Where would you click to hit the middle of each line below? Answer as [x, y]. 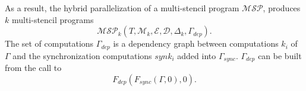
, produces [282, 8]
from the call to [33, 68]
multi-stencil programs [53, 19]
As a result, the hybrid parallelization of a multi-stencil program [122, 8]
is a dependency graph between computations [196, 43]
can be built [280, 55]
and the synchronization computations [82, 55]
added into [197, 55]
